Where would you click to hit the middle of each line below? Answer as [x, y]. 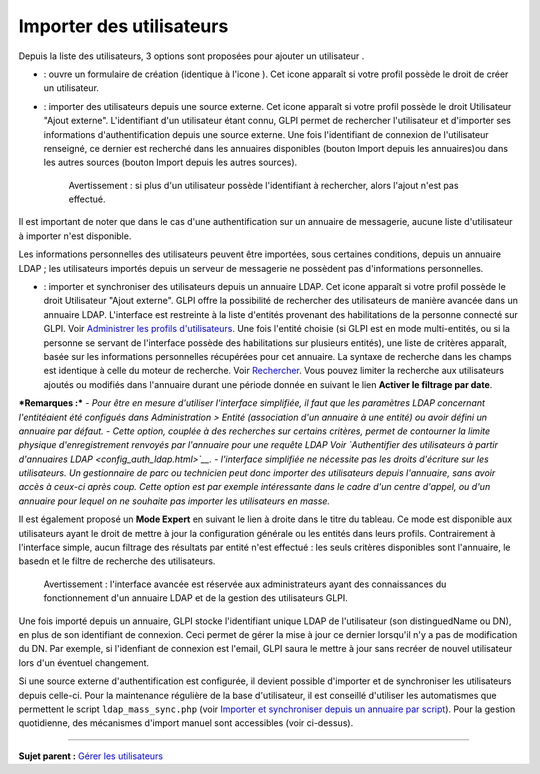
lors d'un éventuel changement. [84, 662]
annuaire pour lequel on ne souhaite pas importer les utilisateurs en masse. [174, 501]
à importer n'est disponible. [75, 236]
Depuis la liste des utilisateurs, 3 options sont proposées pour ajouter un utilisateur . [191, 56]
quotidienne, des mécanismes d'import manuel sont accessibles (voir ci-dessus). [186, 723]
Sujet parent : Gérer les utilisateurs [91, 756]
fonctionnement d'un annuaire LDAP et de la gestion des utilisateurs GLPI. [196, 598]
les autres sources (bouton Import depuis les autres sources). [170, 162]
